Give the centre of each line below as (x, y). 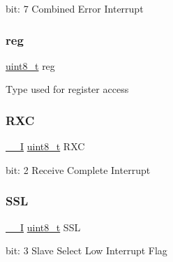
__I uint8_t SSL (43, 227)
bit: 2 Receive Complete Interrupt (78, 169)
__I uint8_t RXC (45, 146)
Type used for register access (67, 89)
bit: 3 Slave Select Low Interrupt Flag (86, 250)
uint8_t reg (30, 65)
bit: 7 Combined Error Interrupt (75, 8)
